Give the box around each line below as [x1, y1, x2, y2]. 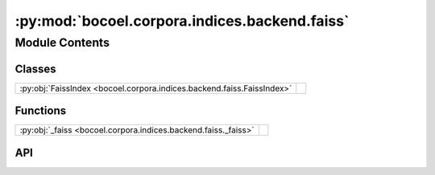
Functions [14, 104, 67, 118]
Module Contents [14, 35, 110, 50]
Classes [14, 62, 56, 75]
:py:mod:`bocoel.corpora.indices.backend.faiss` [14, 12, 350, 30]
